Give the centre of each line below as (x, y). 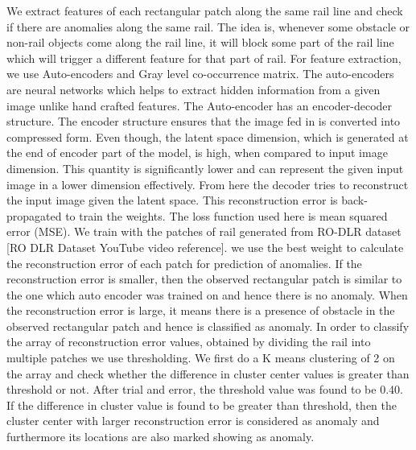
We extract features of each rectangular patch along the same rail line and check (205, 10)
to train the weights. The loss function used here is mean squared (227, 215)
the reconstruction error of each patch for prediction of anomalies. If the (184, 263)
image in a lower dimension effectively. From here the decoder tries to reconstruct (208, 184)
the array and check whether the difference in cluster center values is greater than (208, 373)
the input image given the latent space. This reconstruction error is (172, 200)
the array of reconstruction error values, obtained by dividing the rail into (189, 342)
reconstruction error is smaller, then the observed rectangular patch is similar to (204, 279)
